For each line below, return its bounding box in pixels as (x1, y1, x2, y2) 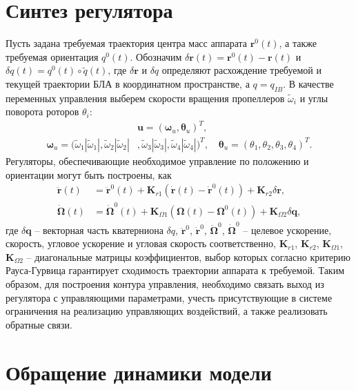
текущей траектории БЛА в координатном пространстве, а (6, 76, 250, 90)
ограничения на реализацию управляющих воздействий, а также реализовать (6, 304, 328, 318)
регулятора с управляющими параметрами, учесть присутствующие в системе (6, 290, 333, 304)
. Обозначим (130, 49, 182, 64)
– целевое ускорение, (243, 222, 332, 237)
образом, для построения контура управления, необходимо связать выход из (6, 277, 324, 291)
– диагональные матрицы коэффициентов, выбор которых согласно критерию (26, 249, 350, 264)
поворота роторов (6, 104, 79, 119)
